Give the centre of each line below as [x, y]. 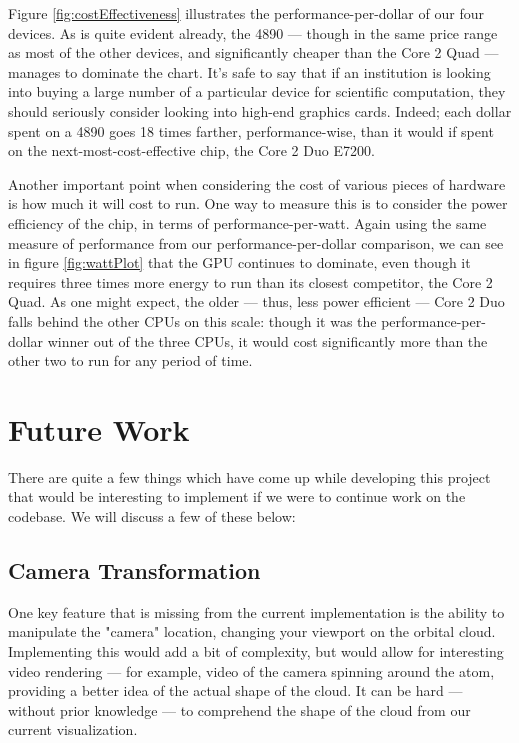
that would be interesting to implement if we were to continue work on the [237, 496]
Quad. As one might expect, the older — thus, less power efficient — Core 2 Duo [256, 301]
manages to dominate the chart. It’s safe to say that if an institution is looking [249, 71]
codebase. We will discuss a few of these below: [152, 516]
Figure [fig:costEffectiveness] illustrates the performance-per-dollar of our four [246, 13]
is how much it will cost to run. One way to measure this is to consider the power [258, 203]
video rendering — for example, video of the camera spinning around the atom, [251, 670]
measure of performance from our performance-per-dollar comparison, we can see [256, 242]
